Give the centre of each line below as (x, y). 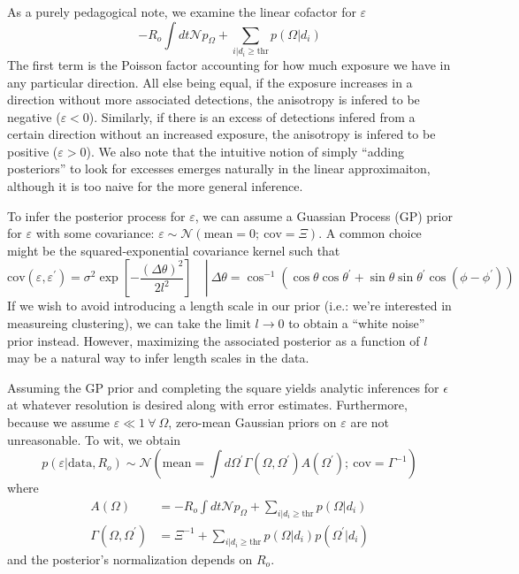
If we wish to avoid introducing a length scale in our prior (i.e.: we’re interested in (229, 306)
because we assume (59, 422)
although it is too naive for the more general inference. (155, 186)
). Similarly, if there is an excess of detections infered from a (252, 116)
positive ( (33, 151)
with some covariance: (95, 233)
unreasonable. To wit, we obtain (94, 439)
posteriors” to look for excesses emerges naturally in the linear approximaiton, (219, 168)
